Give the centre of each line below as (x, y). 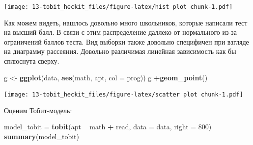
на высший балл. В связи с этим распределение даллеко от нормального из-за (120, 32)
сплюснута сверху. (32, 61)
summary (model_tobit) (42, 136)
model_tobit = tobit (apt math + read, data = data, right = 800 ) (108, 127)
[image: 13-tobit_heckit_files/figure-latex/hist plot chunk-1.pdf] (118, 7)
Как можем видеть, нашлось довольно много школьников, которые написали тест (126, 22)
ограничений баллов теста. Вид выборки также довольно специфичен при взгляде (126, 41)
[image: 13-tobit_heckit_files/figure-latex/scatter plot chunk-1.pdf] (124, 95)
